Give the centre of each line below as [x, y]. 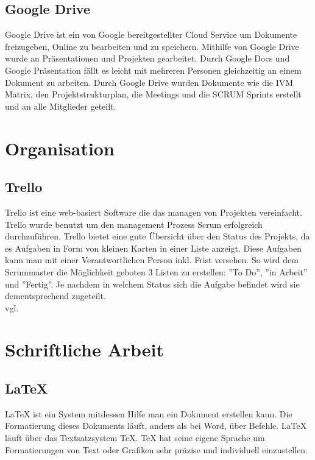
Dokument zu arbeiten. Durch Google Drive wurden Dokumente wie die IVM [149, 82]
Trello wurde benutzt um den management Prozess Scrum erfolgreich [134, 224]
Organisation [60, 148]
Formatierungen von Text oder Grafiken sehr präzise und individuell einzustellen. [157, 449]
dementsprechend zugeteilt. [55, 296]
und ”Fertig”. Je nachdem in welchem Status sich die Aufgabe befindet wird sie [152, 284]
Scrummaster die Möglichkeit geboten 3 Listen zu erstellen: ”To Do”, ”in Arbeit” [156, 271]
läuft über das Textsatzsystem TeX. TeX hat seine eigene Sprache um [135, 438]
